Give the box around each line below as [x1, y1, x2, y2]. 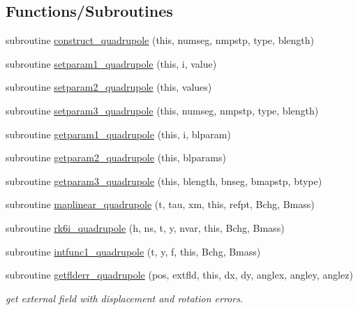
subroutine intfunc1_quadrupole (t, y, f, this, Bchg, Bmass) [6, 244, 261, 258]
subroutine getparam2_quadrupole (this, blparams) [6, 150, 226, 165]
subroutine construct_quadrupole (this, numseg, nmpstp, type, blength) [6, 33, 314, 47]
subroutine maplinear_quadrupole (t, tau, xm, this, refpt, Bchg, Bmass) [6, 197, 315, 212]
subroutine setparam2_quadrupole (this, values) [6, 80, 212, 94]
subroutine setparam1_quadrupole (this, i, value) [6, 56, 217, 71]
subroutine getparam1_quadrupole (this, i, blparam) [6, 126, 231, 141]
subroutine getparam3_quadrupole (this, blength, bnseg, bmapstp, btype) [6, 173, 322, 188]
